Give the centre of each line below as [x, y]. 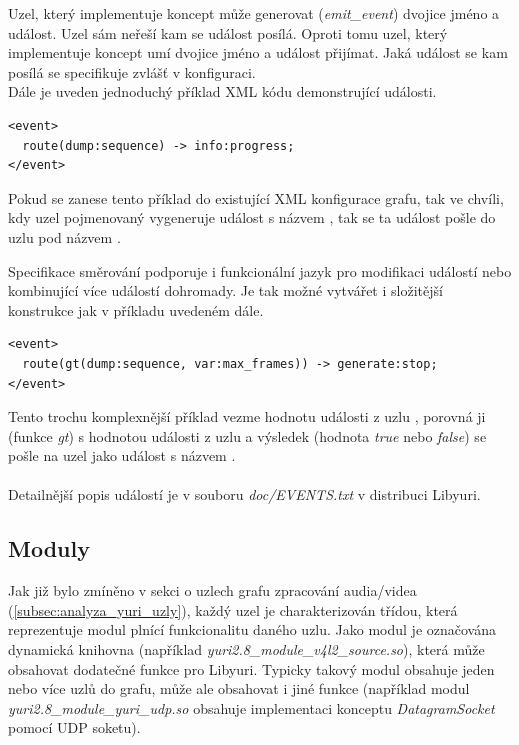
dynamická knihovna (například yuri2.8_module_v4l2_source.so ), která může [246, 649]
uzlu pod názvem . [64, 236]
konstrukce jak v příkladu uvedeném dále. [136, 309]
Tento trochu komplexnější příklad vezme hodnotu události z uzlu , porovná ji [247, 416]
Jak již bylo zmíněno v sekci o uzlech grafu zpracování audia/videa [212, 590]
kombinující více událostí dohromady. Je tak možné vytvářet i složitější [225, 290]
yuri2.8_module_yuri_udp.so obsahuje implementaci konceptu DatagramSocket [251, 707]
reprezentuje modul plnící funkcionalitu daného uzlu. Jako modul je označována [252, 629]
